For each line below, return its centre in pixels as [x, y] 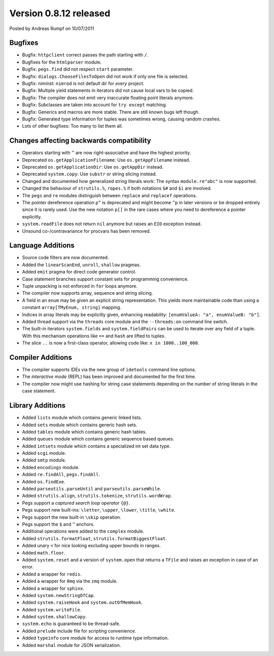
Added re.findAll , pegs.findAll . [61, 475]
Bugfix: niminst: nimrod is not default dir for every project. [83, 83]
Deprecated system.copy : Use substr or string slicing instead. [90, 174]
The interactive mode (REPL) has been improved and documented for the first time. [109, 377]
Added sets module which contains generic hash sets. [80, 425]
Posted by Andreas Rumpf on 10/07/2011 [52, 28]
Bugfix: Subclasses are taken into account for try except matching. [95, 105]
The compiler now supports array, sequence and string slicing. [88, 293]
